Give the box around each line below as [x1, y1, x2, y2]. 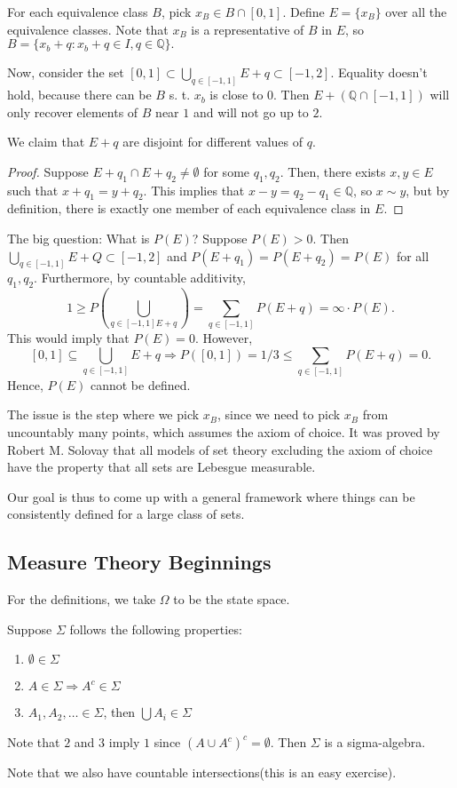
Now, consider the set [7, 63, 124, 82]
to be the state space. [173, 590, 290, 609]
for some [203, 162, 250, 180]
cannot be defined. [90, 375, 191, 394]
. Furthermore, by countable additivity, [34, 268, 246, 287]
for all [396, 246, 429, 265]
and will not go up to [193, 102, 309, 121]
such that [7, 180, 59, 199]
